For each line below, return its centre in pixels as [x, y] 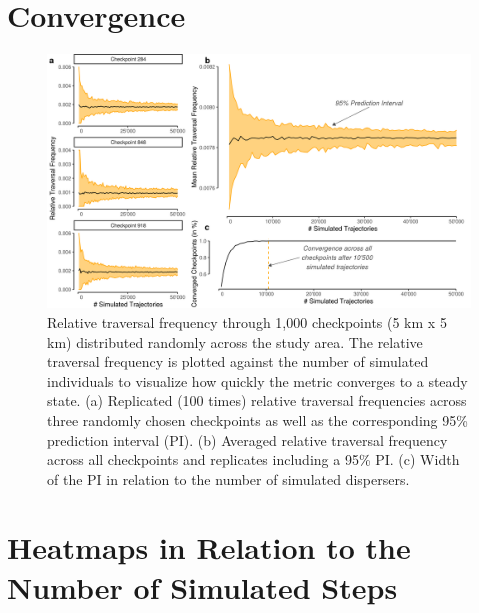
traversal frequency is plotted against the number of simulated [238, 361]
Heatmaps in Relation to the [209, 547]
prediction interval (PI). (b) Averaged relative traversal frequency [247, 439]
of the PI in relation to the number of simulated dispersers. [228, 478]
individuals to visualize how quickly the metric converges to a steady [257, 380]
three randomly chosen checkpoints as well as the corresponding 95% [257, 419]
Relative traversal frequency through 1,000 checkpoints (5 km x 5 [247, 321]
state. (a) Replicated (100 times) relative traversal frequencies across [257, 400]
